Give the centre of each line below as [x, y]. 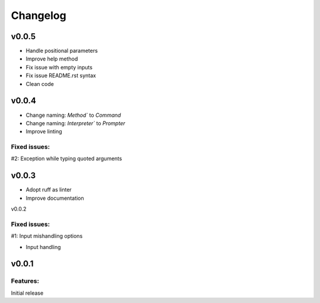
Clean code [40, 84]
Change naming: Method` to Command [73, 115]
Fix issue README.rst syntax [61, 76]
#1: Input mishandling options [47, 236]
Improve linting [44, 132]
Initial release [27, 293]
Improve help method [52, 59]
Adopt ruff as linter [49, 190]
